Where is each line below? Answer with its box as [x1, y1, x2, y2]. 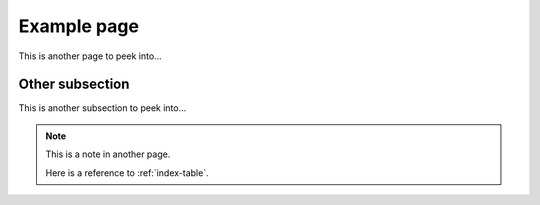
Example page [18, 15, 140, 37]
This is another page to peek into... [18, 50, 162, 62]
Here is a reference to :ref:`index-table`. [45, 166, 209, 179]
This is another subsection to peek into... [18, 102, 187, 114]
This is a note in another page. [45, 148, 171, 160]
